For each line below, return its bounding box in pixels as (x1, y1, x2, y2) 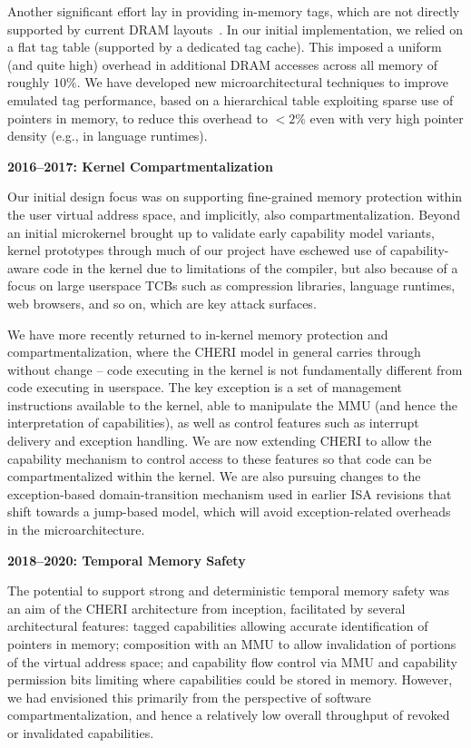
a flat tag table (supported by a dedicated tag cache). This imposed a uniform (7, 37, 442, 56)
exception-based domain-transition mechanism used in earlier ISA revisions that (7, 484, 452, 503)
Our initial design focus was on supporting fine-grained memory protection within (7, 187, 463, 206)
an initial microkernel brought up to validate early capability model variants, (7, 222, 435, 241)
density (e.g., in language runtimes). (7, 126, 208, 145)
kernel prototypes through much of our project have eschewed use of (7, 241, 387, 260)
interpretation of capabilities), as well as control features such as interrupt (7, 413, 419, 432)
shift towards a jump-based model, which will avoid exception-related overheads (7, 502, 451, 521)
